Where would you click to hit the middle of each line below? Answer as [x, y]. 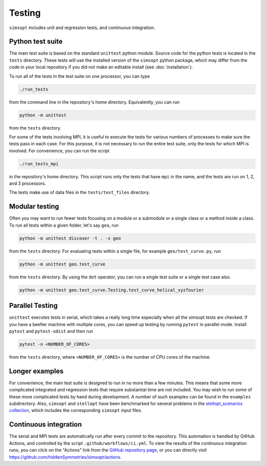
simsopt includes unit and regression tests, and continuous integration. [82, 28]
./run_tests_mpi [39, 164]
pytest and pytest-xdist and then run [51, 331]
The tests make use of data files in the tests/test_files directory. [80, 193]
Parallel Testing [33, 306]
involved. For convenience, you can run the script [59, 151]
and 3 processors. [28, 183]
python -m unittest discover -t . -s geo [70, 238]
